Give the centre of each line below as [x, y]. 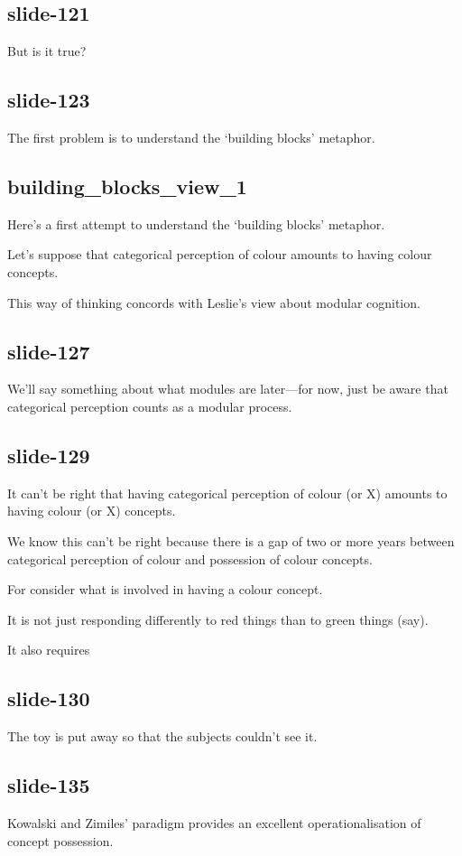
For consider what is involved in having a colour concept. [165, 589]
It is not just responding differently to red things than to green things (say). [218, 619]
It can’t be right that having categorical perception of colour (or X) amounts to [227, 493]
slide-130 [49, 698]
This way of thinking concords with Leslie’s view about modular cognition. [214, 302]
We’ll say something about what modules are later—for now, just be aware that [228, 389]
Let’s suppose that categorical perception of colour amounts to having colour [220, 254]
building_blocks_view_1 [127, 186]
